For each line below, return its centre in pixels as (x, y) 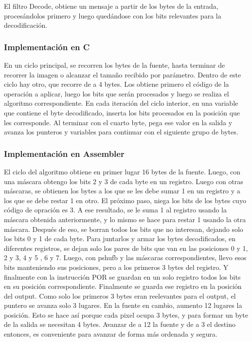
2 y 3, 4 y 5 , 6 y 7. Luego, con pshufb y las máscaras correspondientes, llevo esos (125, 257)
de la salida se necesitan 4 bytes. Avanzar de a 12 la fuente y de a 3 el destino (120, 324)
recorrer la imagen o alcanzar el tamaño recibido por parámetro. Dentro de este (123, 74)
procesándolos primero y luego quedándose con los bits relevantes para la (113, 15)
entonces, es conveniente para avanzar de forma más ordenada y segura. (111, 334)
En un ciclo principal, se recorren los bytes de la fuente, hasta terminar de (115, 65)
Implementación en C (47, 47)
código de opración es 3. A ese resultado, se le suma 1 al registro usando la (115, 210)
